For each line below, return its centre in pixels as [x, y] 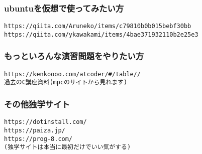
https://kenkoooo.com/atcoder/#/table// [73, 74]
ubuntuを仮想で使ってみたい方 [64, 8]
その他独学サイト [37, 104]
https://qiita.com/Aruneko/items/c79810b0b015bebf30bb [98, 26]
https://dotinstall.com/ [45, 122]
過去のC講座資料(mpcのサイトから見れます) [66, 83]
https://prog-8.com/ [38, 139]
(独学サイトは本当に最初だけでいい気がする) [68, 147]
